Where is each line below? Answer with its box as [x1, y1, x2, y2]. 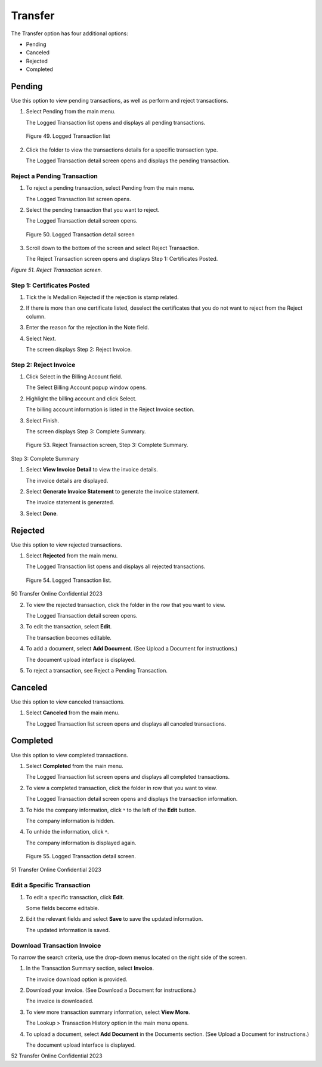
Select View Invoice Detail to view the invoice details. [26, 466, 158, 473]
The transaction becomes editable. [26, 634, 112, 641]
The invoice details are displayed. [26, 477, 109, 484]
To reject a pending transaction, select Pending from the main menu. [26, 184, 195, 192]
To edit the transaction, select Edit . [26, 623, 112, 630]
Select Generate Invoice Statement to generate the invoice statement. [26, 488, 200, 495]
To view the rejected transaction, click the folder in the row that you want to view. [26, 601, 226, 608]
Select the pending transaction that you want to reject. [26, 206, 160, 213]
